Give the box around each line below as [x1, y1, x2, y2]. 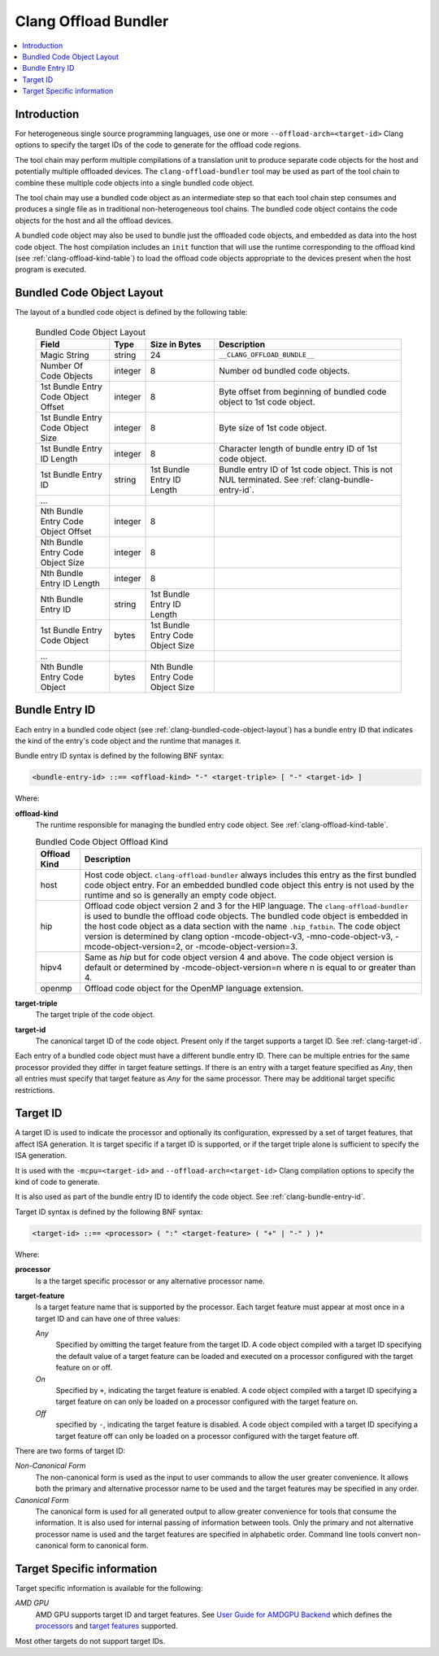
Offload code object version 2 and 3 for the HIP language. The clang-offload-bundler [84, 900, 409, 911]
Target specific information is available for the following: [15, 1584, 203, 1593]
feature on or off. [55, 1363, 113, 1373]
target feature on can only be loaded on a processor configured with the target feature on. [55, 1396, 358, 1407]
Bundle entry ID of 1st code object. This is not [218, 464, 393, 475]
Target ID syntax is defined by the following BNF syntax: [15, 1207, 203, 1217]
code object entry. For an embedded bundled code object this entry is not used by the [84, 879, 415, 890]
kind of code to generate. [15, 1177, 101, 1186]
